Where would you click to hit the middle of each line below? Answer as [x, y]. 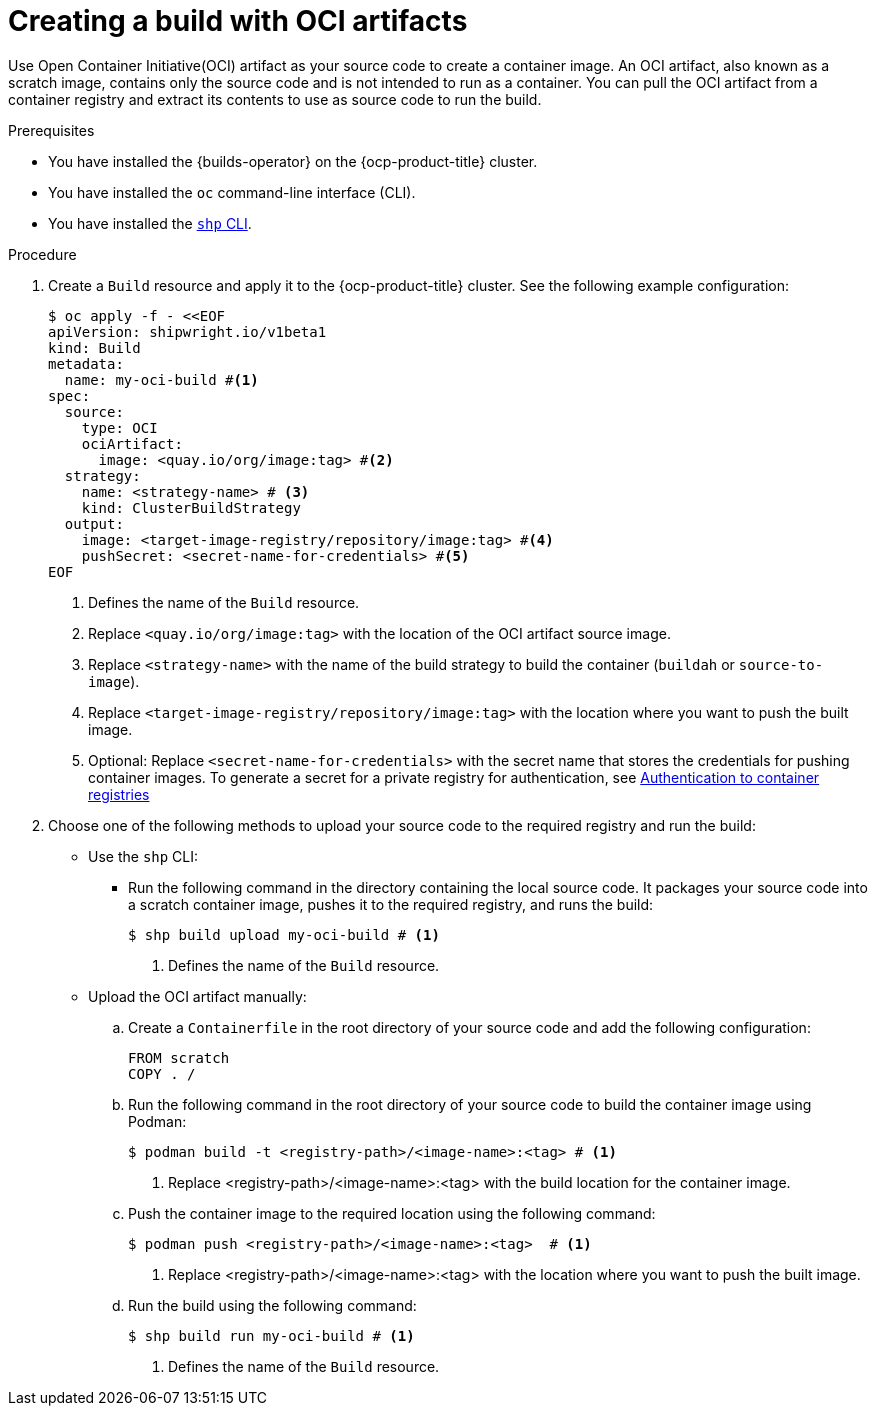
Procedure [42, 254]
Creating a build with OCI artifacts [238, 21]
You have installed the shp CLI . [150, 223]
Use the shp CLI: [143, 856]
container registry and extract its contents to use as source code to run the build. [275, 99]
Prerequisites [51, 130]
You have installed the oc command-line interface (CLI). [232, 192]
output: [94, 523]
